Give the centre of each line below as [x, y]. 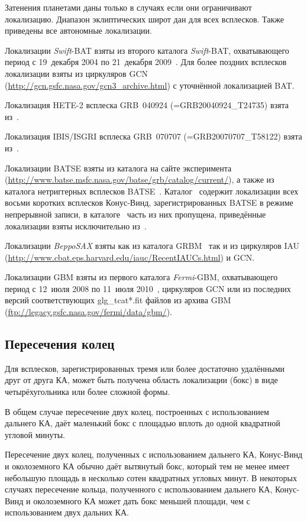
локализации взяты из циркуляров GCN [76, 73]
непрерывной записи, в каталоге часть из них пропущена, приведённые [135, 214]
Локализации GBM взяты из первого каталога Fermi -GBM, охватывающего [141, 277]
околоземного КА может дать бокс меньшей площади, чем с [142, 500]
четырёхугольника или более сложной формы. [88, 392]
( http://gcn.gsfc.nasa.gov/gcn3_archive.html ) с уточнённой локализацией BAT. [150, 85]
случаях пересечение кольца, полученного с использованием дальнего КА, [139, 489]
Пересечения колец [60, 344]
